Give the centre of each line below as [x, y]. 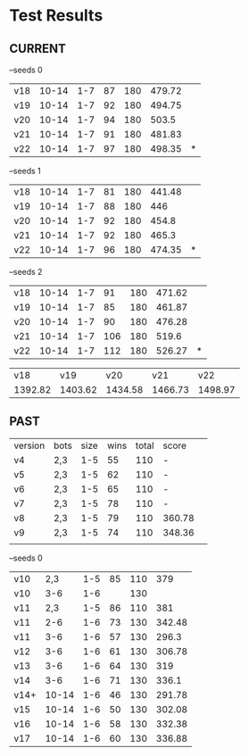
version [29, 445]
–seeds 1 [25, 171]
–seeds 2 [26, 272]
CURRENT [38, 49]
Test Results [56, 16]
